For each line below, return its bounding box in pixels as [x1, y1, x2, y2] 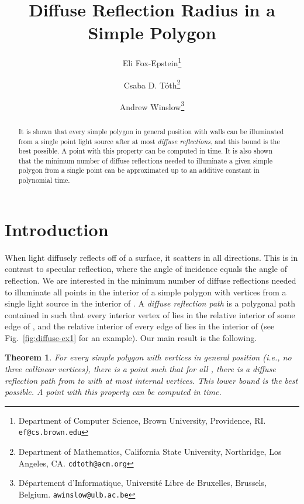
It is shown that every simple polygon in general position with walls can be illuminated [18, 126, 284, 136]
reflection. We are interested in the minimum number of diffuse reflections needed [5, 274, 296, 286]
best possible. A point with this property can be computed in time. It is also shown [18, 146, 272, 156]
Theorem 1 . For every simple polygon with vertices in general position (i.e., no [5, 351, 292, 363]
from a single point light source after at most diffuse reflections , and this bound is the [18, 136, 280, 146]
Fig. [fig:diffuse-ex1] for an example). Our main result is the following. [5, 331, 257, 343]
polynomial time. [18, 175, 70, 185]
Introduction [5, 217, 109, 241]
